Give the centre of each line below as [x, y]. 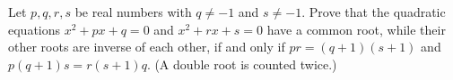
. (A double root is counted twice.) [242, 64]
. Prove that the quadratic [374, 12]
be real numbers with [133, 12]
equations [35, 29]
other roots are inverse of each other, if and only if [147, 47]
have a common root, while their [356, 29]
